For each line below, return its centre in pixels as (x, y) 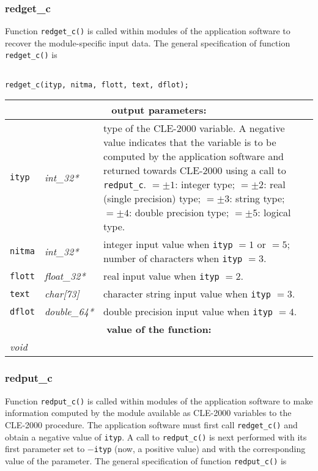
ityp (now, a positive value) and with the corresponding (200, 449)
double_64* (69, 312)
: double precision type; (179, 213)
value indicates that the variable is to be (190, 142)
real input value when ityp (161, 276)
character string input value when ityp (187, 294)
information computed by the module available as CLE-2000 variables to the (148, 413)
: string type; (257, 199)
